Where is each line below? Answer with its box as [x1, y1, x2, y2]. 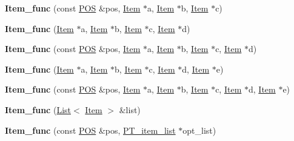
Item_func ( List [5, 103, 71, 116]
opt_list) [182, 123, 216, 136]
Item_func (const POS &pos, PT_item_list [5, 123, 176, 136]
